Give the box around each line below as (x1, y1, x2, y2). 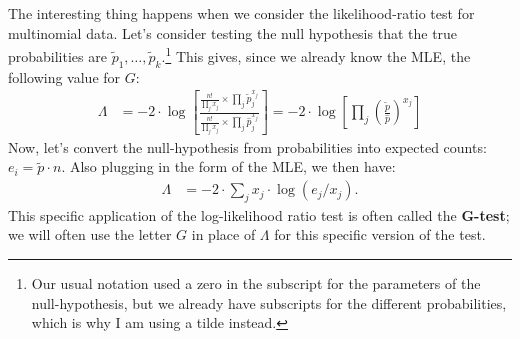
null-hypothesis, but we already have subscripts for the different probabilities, (31, 292, 507, 313)
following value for (8, 66, 121, 87)
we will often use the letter (8, 224, 172, 245)
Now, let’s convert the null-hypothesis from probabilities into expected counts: (8, 136, 487, 157)
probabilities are (8, 45, 107, 66)
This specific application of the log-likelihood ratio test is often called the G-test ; (8, 204, 510, 225)
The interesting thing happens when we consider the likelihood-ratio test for (8, 3, 475, 23)
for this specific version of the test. (274, 224, 486, 245)
